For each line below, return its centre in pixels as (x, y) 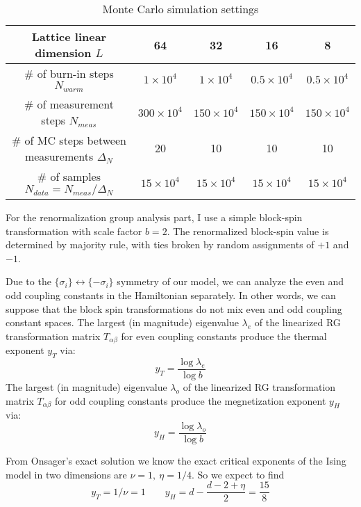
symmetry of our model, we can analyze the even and (230, 281)
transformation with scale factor (74, 231)
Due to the (28, 281)
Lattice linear (69, 37)
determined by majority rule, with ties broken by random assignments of (160, 244)
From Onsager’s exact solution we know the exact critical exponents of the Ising (176, 461)
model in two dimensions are (66, 474)
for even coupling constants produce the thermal (224, 336)
